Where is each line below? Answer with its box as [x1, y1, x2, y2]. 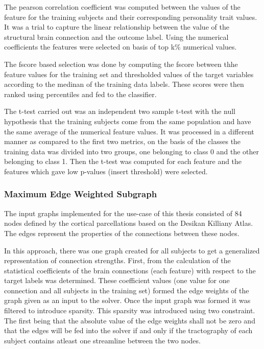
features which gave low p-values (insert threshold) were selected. [4, 166, 208, 176]
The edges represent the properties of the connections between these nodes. [4, 227, 239, 238]
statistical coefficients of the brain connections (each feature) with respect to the [4, 265, 256, 275]
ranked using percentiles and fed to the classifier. [4, 88, 157, 99]
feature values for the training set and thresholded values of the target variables [4, 68, 254, 79]
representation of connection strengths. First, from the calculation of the [4, 255, 231, 266]
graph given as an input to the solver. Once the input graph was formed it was [4, 295, 251, 306]
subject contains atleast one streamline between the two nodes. [4, 335, 201, 345]
